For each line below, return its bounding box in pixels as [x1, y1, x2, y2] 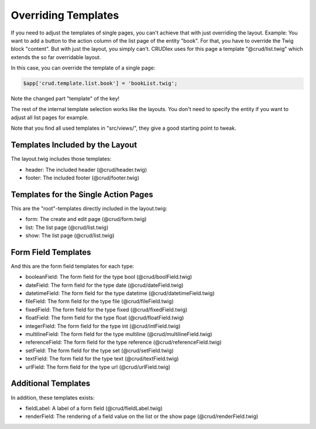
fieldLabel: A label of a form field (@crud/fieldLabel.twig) [25, 404, 163, 411]
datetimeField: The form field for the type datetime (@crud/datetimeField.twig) [25, 290, 215, 297]
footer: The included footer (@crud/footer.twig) [25, 174, 140, 181]
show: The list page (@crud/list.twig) [25, 232, 115, 239]
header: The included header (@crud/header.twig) [25, 166, 147, 173]
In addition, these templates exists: [11, 394, 95, 401]
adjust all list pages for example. [11, 114, 89, 121]
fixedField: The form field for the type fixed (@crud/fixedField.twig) [25, 306, 188, 313]
